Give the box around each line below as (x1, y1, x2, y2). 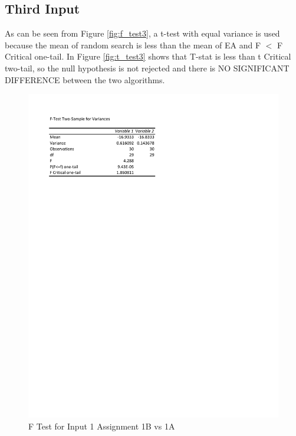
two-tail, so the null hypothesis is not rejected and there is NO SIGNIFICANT (5, 61, 290, 74)
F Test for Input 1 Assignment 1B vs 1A (28, 419, 175, 432)
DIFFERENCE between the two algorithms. (5, 73, 165, 86)
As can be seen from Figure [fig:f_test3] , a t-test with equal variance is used (5, 27, 280, 40)
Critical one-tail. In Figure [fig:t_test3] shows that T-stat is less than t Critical (5, 50, 291, 63)
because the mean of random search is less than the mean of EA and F (5, 38, 261, 51)
